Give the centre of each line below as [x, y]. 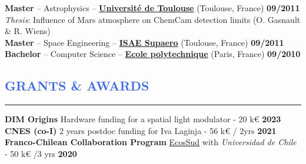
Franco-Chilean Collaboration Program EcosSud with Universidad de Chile [151, 142]
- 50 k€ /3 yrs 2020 [41, 153]
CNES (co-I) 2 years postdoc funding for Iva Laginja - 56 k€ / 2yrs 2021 [141, 130]
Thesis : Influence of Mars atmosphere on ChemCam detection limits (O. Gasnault [153, 19]
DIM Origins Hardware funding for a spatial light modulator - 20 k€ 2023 [143, 119]
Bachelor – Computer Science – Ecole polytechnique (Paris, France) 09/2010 [153, 54]
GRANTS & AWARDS [77, 86]
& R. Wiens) [28, 31]
